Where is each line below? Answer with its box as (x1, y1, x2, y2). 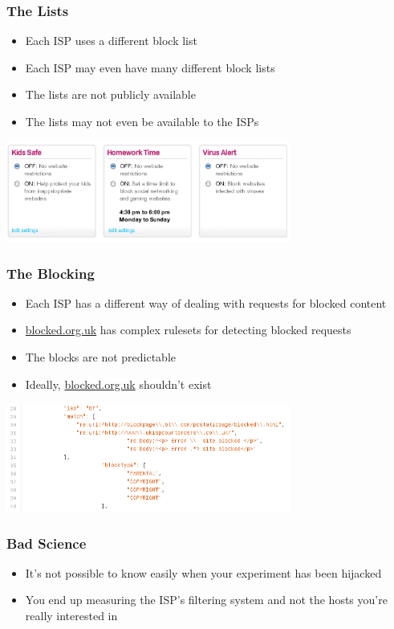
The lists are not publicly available (25, 86, 196, 103)
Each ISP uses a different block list (25, 32, 197, 49)
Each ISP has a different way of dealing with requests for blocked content (25, 294, 387, 311)
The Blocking (6, 263, 95, 283)
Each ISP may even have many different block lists (25, 59, 275, 76)
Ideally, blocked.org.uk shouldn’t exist (25, 375, 212, 392)
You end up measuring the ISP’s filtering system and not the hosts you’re (25, 591, 388, 608)
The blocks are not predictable (25, 348, 177, 365)
